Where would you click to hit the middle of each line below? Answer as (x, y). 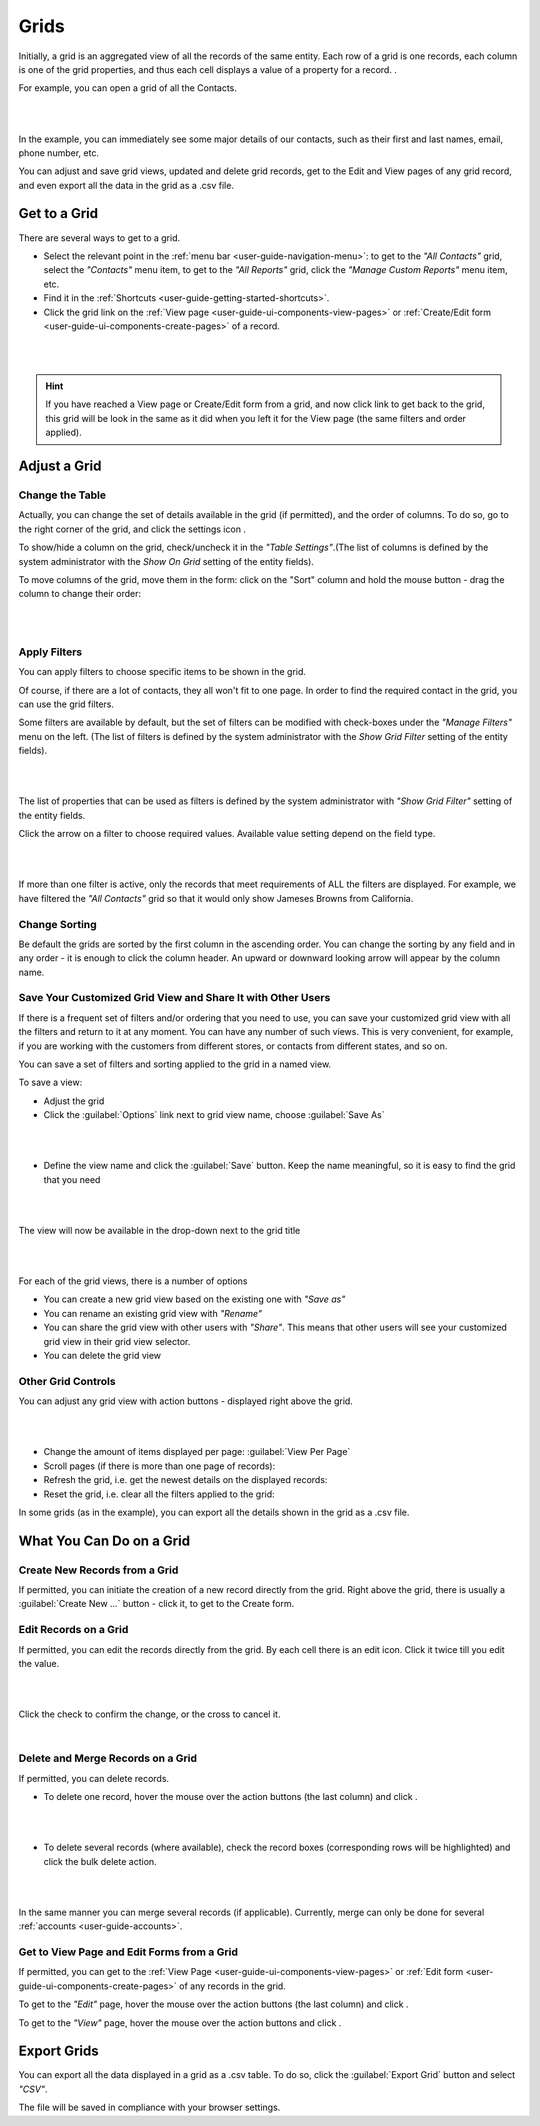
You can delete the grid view (102, 1356)
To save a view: (50, 1082)
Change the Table (62, 495)
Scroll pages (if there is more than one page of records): (159, 1466)
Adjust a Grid (60, 466)
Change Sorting (57, 924)
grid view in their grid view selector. (117, 1341)
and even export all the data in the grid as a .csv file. (126, 185)
